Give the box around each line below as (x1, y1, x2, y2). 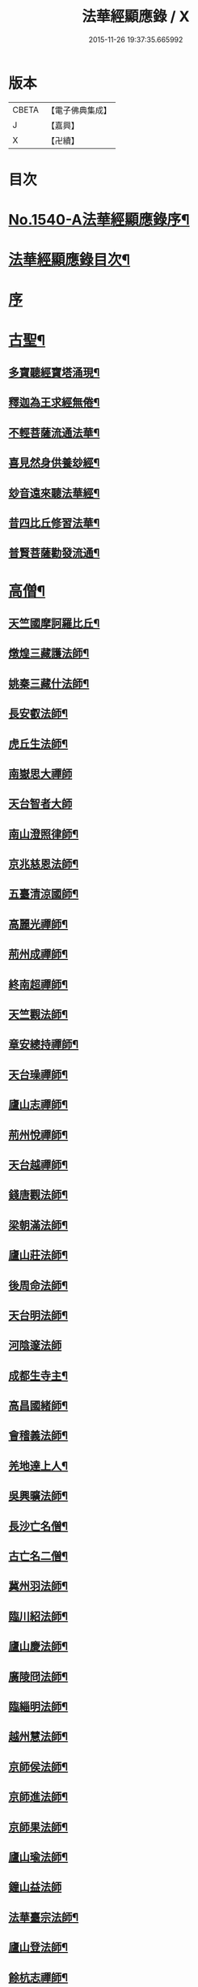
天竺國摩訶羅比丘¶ (8, 616, 100, 630)
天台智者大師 (8, 797, 73, 811)
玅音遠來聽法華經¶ (8, 486, 100, 499)
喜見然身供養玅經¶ (8, 456, 100, 470)
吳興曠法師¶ (8, 1489, 69, 1503)
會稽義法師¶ (8, 1428, 69, 1443)
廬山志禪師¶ (8, 1098, 69, 1111)
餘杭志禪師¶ (8, 1971, 69, 1985)
